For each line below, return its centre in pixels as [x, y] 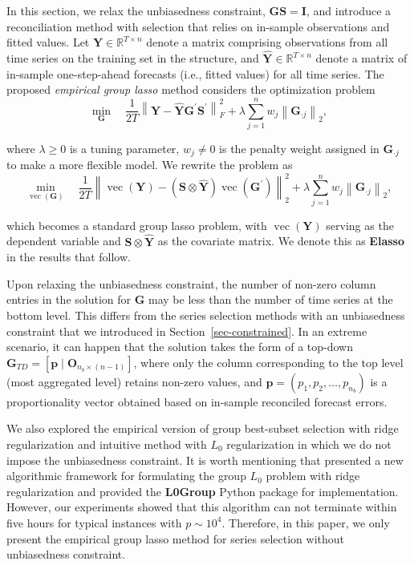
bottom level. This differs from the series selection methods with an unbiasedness [206, 315]
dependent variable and [64, 241]
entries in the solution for [69, 299]
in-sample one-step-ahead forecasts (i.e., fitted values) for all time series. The [195, 73]
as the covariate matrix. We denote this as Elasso [281, 241]
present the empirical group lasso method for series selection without [176, 538]
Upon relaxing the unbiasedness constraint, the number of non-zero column [191, 283]
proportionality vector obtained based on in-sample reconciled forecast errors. [197, 401]
